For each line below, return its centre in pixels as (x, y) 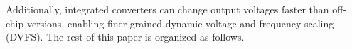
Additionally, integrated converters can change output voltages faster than (167, 9)
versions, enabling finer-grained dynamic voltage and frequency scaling (180, 23)
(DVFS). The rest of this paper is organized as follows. (125, 37)
